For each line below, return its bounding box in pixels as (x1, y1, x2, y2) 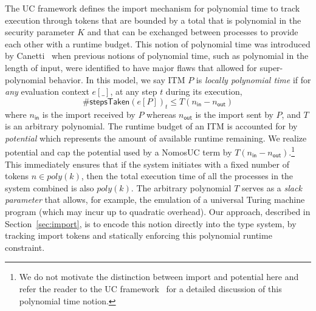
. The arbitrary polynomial (131, 181, 232, 194)
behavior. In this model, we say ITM (49, 73, 185, 86)
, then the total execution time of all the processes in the (81, 169, 294, 182)
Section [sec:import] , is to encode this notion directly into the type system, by (5, 217, 297, 230)
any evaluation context (5, 85, 89, 98)
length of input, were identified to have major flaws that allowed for (5, 61, 257, 73)
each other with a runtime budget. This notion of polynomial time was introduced (5, 37, 311, 50)
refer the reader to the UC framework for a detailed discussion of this (19, 282, 282, 295)
